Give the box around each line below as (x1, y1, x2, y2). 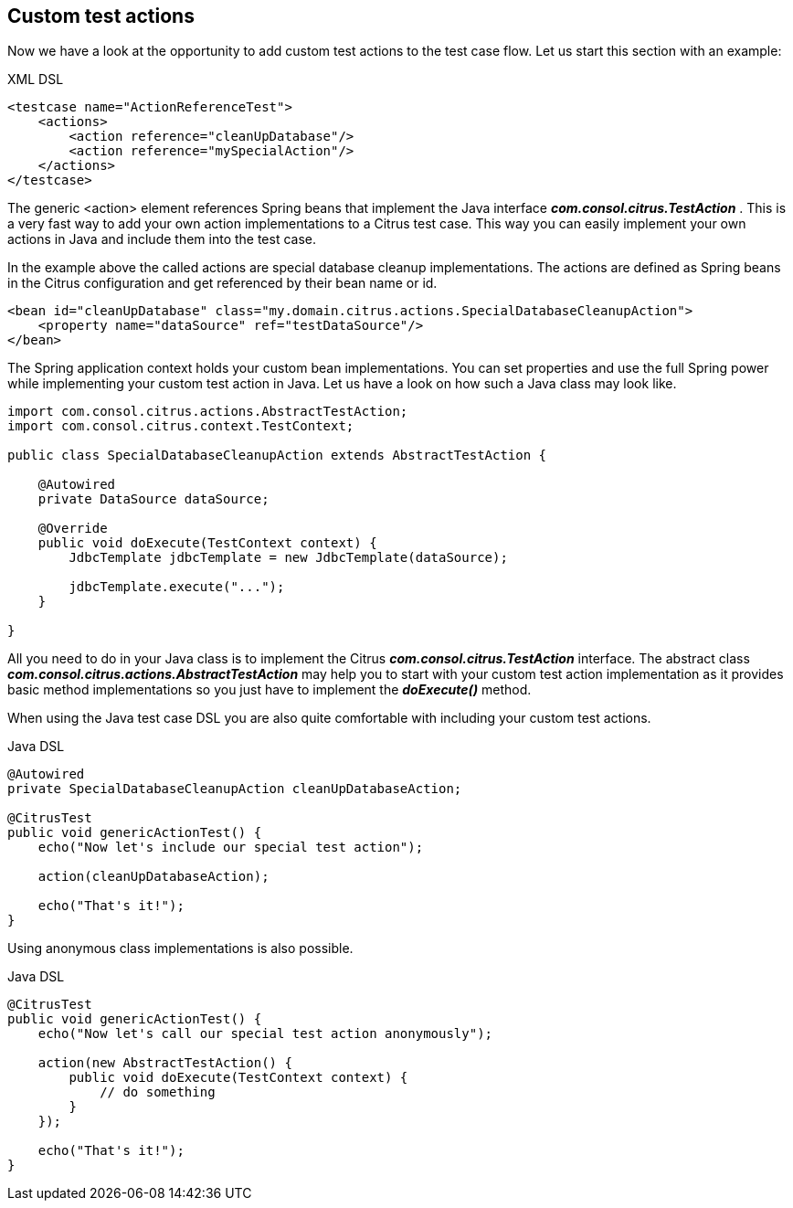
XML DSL (7, 71, 64, 88)
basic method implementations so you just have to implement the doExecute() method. (7, 682, 532, 698)
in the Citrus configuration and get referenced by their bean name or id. (7, 275, 438, 291)
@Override (37, 521, 108, 536)
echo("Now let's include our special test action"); (37, 840, 424, 855)
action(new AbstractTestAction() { (37, 1055, 292, 1071)
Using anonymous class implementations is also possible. (7, 940, 354, 957)
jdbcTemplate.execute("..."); (69, 579, 285, 595)
